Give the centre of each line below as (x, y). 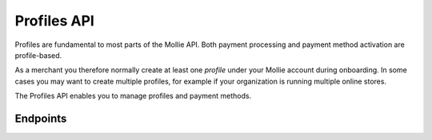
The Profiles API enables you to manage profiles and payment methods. (133, 96)
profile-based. (38, 55)
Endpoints (41, 118)
